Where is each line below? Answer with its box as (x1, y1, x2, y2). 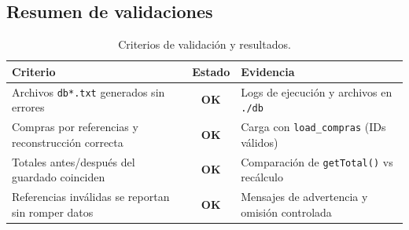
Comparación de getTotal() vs (241, 153, 393, 170)
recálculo (241, 169, 283, 185)
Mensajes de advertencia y (241, 188, 368, 205)
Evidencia (241, 63, 295, 79)
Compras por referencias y (12, 119, 138, 135)
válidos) (241, 133, 278, 150)
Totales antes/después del (12, 153, 135, 170)
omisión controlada (241, 203, 332, 220)
